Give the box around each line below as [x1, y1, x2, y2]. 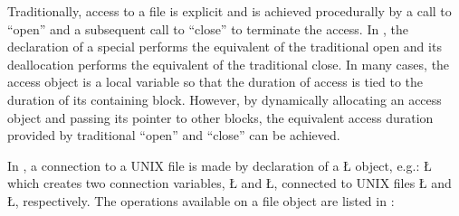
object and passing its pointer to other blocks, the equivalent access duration [7, 108, 434, 127]
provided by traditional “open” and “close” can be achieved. [7, 126, 340, 145]
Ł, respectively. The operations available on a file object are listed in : [7, 191, 395, 210]
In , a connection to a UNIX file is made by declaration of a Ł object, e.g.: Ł [7, 155, 432, 174]
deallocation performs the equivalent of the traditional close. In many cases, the [7, 54, 450, 73]
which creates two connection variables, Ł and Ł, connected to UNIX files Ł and [7, 174, 452, 193]
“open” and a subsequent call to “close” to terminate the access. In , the [7, 19, 408, 38]
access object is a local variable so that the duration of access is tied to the [7, 72, 424, 91]
